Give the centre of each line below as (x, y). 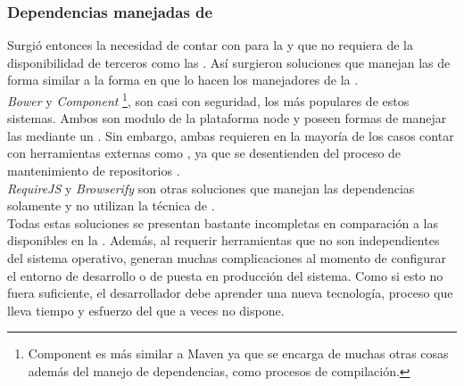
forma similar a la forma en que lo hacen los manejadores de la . (183, 80)
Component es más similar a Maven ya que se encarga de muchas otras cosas (238, 353)
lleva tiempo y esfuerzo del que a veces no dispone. (146, 310)
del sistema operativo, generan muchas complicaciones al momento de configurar (227, 258)
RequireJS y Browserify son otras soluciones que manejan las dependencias (211, 188)
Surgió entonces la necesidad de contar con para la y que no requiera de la (210, 45)
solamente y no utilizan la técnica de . (111, 205)
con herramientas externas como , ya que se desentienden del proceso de (204, 153)
